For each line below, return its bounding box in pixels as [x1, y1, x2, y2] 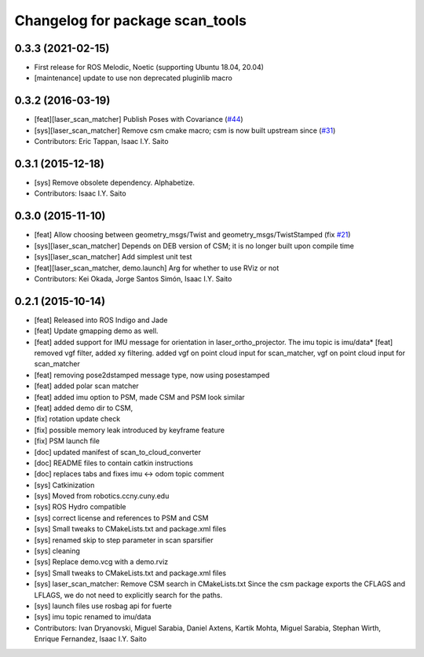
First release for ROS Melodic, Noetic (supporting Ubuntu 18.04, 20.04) [34, 63, 265, 72]
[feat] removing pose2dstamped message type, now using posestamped [34, 370, 270, 380]
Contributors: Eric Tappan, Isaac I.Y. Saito [34, 137, 169, 146]
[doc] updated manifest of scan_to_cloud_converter [34, 447, 202, 457]
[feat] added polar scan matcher [34, 381, 139, 391]
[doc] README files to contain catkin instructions [34, 458, 194, 468]
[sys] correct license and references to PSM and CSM [34, 513, 209, 523]
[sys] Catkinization [34, 480, 95, 490]
